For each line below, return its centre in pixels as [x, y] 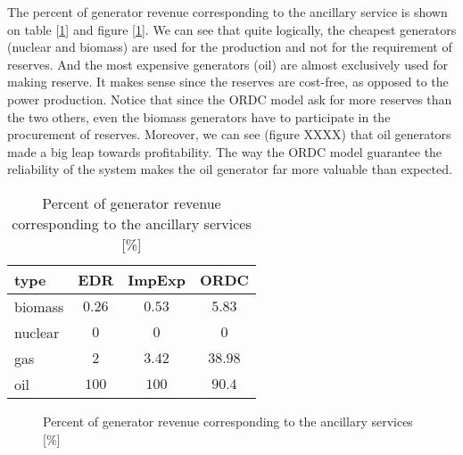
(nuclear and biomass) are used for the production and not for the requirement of [230, 47]
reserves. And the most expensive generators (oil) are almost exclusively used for [227, 64]
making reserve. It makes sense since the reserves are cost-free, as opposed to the [228, 82]
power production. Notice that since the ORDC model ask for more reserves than [230, 99]
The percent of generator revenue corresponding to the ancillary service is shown [227, 12]
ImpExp [157, 279]
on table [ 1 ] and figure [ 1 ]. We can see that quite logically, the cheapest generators [232, 29]
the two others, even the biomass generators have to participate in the [199, 116]
